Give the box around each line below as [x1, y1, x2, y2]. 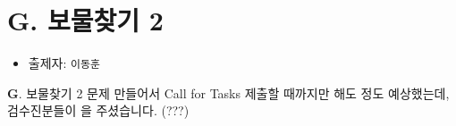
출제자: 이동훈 [28, 54, 100, 72]
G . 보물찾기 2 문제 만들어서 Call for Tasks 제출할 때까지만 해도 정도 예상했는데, [7, 83, 450, 102]
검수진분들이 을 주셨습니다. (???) [7, 101, 190, 120]
